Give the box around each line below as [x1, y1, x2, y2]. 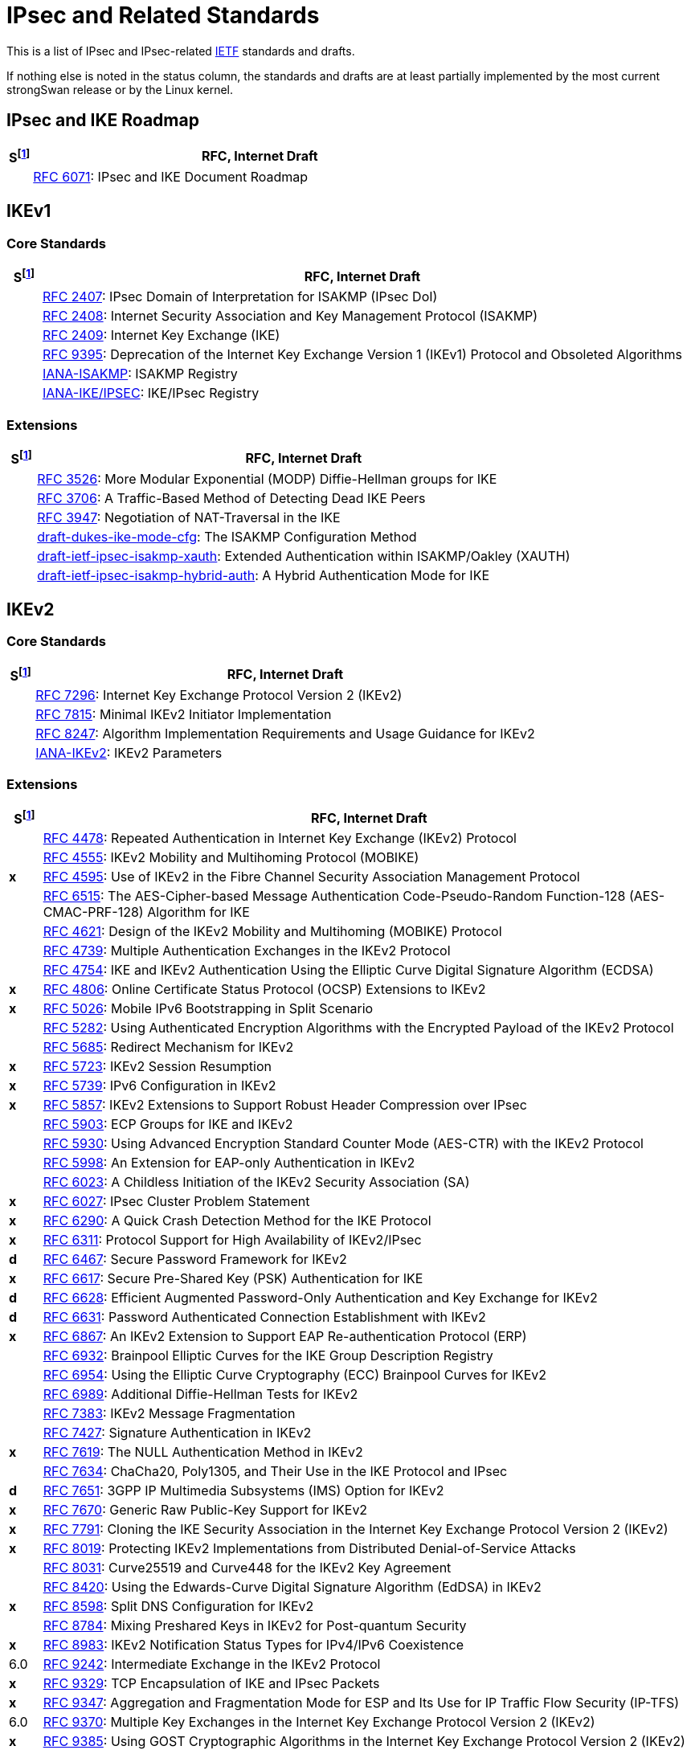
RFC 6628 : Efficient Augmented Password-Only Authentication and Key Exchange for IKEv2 [43, 1290, 598, 1306]
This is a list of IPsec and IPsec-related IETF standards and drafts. [6, 43, 355, 58]
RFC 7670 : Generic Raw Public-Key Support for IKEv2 [43, 1502, 368, 1519]
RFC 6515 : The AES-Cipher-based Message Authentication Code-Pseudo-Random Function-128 [43, 888, 626, 905]
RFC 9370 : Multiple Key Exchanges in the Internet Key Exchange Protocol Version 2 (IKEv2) [43, 1714, 595, 1731]
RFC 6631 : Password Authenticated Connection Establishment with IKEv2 [43, 1309, 486, 1326]
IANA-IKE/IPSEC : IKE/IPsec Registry [42, 385, 260, 402]
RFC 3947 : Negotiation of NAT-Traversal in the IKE [37, 509, 341, 525]
